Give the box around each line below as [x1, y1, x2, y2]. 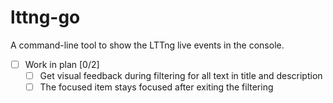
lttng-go [10, 6, 81, 29]
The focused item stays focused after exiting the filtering [39, 81, 274, 93]
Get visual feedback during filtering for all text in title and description [39, 70, 323, 81]
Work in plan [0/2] [24, 58, 100, 70]
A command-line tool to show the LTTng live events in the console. [10, 39, 285, 51]
